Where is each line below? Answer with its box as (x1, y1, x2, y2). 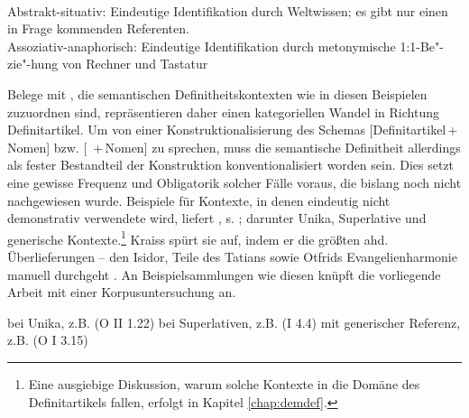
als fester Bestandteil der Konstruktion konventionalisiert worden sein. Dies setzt (7, 155, 455, 174)
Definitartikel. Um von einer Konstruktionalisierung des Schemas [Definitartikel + (7, 120, 458, 139)
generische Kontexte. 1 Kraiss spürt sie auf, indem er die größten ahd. (7, 227, 389, 248)
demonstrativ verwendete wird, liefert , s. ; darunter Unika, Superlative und (7, 209, 427, 228)
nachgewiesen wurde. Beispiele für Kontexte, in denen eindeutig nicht (7, 190, 391, 209)
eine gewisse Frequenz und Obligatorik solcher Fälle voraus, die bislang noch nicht (7, 172, 462, 191)
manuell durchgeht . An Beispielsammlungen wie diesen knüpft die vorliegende (7, 265, 441, 283)
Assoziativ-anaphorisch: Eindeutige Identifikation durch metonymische (7, 36, 396, 55)
